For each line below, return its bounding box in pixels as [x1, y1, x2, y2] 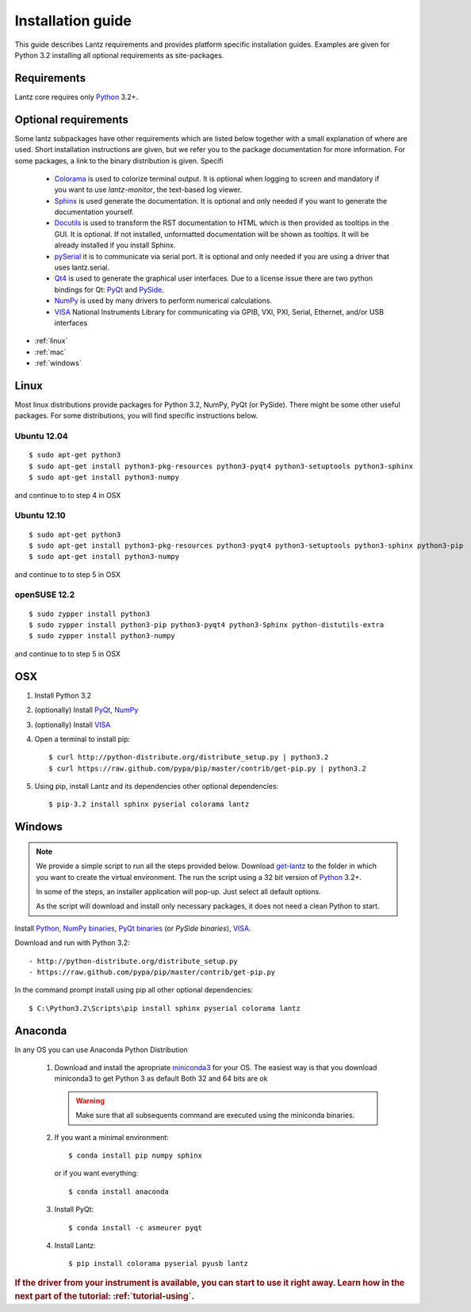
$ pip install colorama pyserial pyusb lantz [68, 1259, 249, 1268]
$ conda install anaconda [68, 1187, 170, 1196]
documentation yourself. [54, 207, 134, 217]
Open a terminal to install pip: [34, 734, 131, 744]
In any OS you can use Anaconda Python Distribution [14, 1045, 188, 1054]
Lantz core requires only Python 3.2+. [14, 92, 139, 101]
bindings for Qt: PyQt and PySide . [54, 285, 164, 294]
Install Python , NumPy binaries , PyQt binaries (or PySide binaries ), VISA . [14, 924, 251, 933]
